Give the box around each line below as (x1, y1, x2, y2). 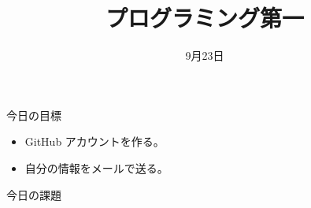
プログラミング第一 (105, 2, 304, 34)
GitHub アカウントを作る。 (24, 133, 165, 150)
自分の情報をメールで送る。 (24, 159, 168, 176)
